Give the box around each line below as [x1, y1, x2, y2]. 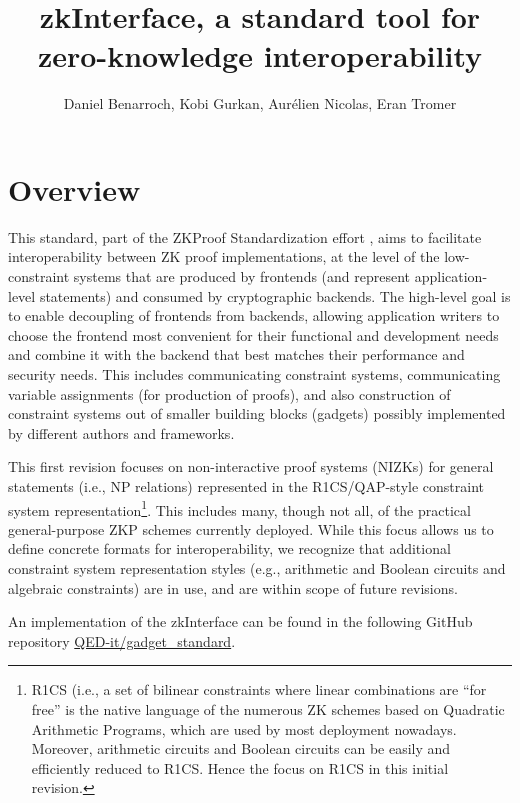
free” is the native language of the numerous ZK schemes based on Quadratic [31, 698, 505, 719]
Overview [8, 168, 141, 209]
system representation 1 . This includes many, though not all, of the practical [8, 496, 471, 520]
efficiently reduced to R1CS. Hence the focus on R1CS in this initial [31, 757, 449, 778]
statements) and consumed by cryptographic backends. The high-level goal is [39, 285, 511, 306]
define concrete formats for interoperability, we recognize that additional [8, 538, 451, 559]
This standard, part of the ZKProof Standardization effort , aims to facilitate [8, 226, 482, 247]
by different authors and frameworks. [8, 422, 235, 443]
